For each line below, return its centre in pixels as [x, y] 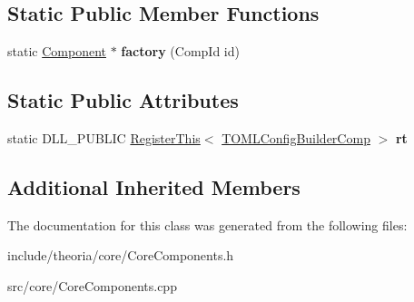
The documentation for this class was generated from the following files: [207, 224]
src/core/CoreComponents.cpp [92, 285]
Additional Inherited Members [154, 186]
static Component [57, 51]
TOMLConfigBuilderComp [296, 138]
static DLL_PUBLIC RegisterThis [104, 138]
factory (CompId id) [180, 51]
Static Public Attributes [123, 100]
